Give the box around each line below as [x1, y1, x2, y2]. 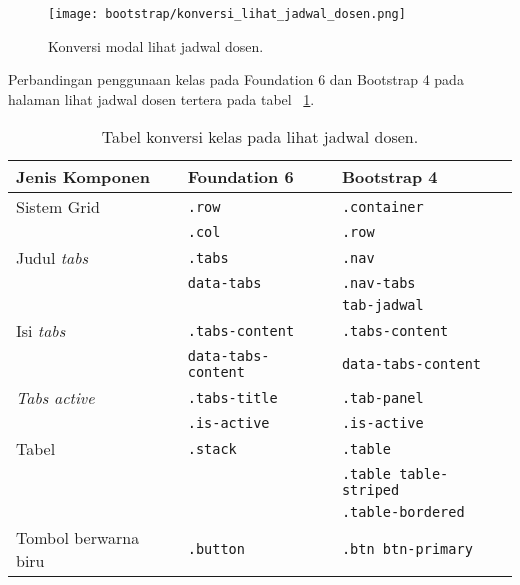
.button [187, 541, 245, 558]
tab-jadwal [341, 297, 424, 314]
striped [341, 482, 400, 499]
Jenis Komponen [16, 165, 150, 189]
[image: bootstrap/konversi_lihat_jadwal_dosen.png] [48, 7, 406, 21]
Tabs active [16, 386, 95, 410]
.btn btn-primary [341, 541, 473, 558]
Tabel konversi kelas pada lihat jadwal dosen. [101, 125, 419, 149]
